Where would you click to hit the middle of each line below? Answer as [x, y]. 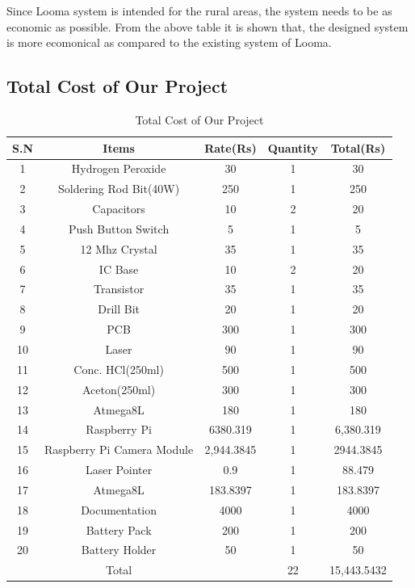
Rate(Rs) [231, 147]
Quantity [293, 147]
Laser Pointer [119, 470]
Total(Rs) [358, 147]
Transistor [119, 289]
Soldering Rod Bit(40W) [119, 189]
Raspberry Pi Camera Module [119, 449]
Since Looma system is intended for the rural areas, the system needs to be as [199, 10]
